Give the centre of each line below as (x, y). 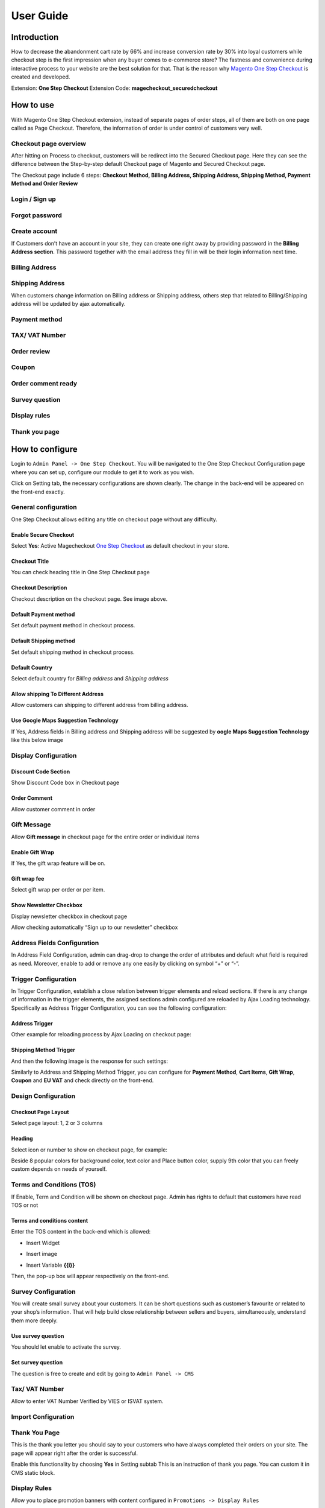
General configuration (44, 507)
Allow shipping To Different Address (57, 694)
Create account (34, 231)
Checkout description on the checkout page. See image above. (89, 599)
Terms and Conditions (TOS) (54, 1185)
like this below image (37, 740)
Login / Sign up (34, 199)
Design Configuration (43, 1096)
